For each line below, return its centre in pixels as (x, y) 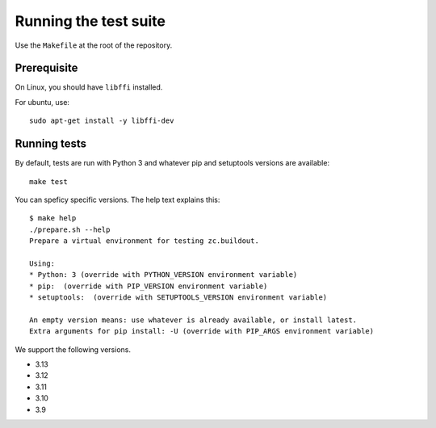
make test (48, 181)
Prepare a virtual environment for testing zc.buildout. (145, 241)
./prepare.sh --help (70, 229)
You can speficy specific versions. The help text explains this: (117, 199)
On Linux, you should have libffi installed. (89, 87)
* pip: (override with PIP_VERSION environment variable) (149, 286)
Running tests (51, 144)
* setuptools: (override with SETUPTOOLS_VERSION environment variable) (178, 298)
